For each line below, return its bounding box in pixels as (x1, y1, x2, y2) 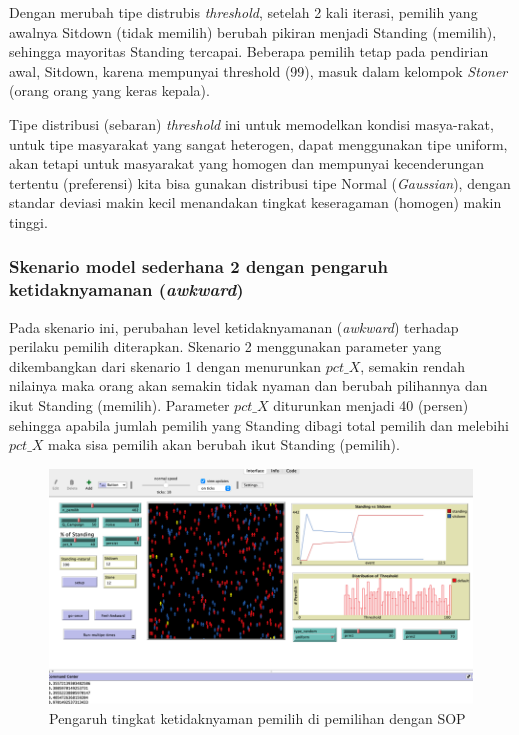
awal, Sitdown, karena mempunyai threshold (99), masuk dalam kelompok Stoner (9, 60, 508, 81)
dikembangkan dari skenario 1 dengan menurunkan (9, 355, 322, 376)
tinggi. (9, 211, 48, 232)
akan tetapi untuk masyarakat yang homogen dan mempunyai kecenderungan (9, 153, 485, 174)
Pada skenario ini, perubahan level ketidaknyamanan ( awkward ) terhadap (9, 316, 459, 337)
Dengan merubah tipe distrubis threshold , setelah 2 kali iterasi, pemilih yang (9, 2, 478, 22)
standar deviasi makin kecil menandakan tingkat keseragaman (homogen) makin (9, 192, 502, 213)
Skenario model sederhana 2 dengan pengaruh (9, 254, 388, 279)
